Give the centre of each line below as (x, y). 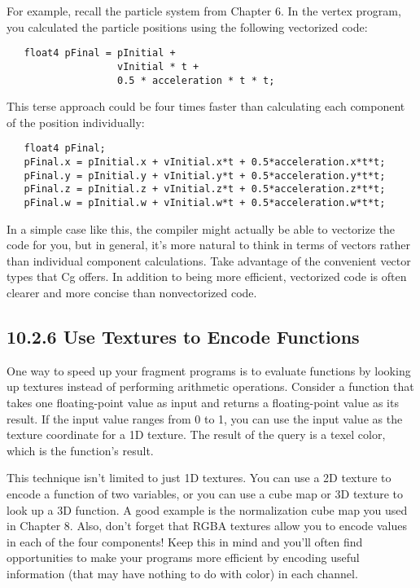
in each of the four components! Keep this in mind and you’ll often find (185, 541)
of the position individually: (76, 122)
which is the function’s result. (80, 450)
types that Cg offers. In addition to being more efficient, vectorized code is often (207, 276)
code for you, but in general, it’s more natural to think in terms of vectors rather (209, 245)
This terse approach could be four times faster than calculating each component (206, 106)
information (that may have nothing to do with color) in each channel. (182, 573)
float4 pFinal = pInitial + (100, 53)
